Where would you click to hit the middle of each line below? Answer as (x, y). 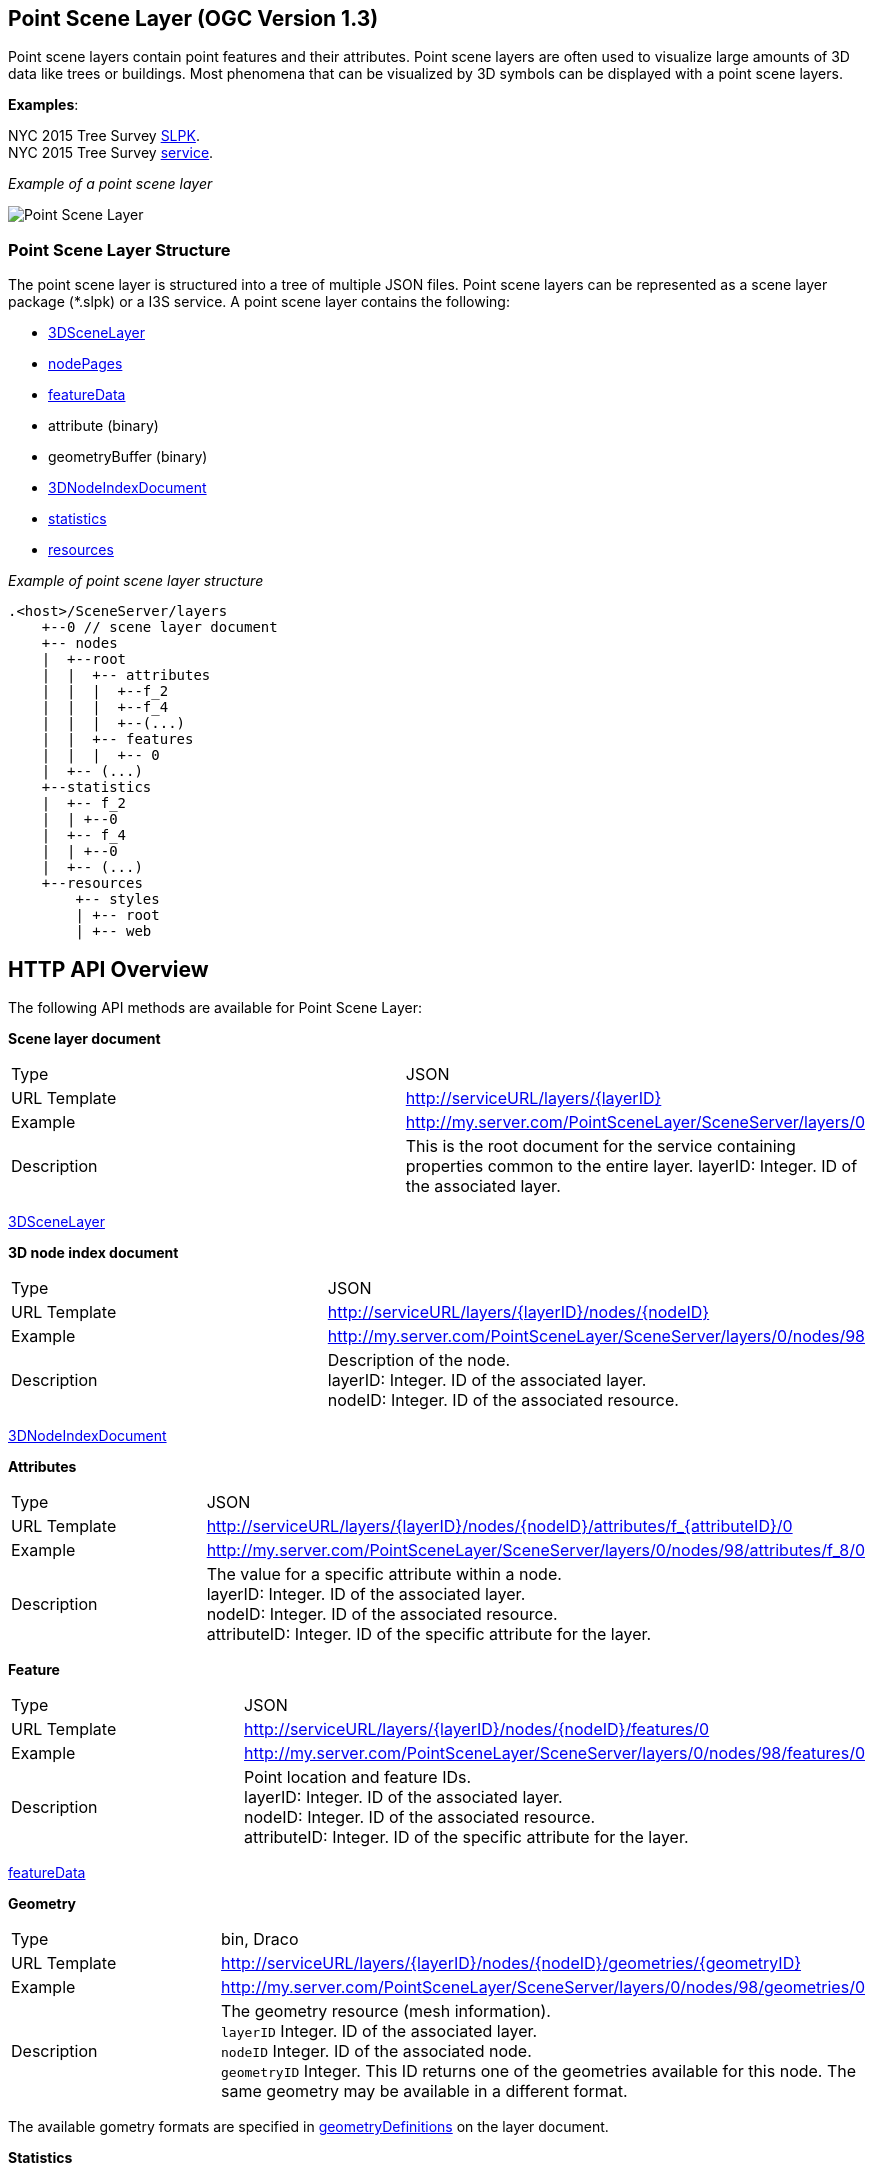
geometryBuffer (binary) (128, 457)
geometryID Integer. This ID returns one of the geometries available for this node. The (539, 2071)
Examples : (43, 105)
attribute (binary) (103, 426)
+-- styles (117, 899)
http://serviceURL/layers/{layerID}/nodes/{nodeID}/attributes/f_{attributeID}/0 (499, 1526)
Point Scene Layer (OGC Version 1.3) (193, 18)
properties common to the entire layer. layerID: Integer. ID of (631, 1166)
